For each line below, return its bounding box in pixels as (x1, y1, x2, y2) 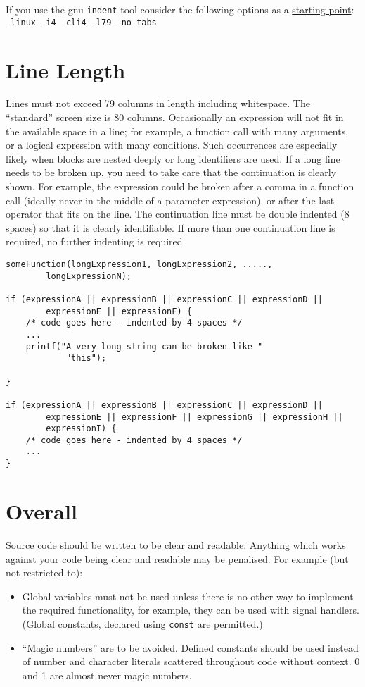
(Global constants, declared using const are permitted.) (22, 616, 263, 631)
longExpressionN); (46, 271, 132, 281)
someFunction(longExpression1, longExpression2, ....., (6, 259, 273, 269)
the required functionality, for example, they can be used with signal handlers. (22, 602, 359, 617)
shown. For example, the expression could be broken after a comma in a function (6, 179, 354, 193)
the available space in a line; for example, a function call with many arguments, (6, 123, 349, 138)
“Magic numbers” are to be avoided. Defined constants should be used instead (22, 640, 359, 655)
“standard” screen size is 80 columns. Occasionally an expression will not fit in (6, 110, 344, 125)
